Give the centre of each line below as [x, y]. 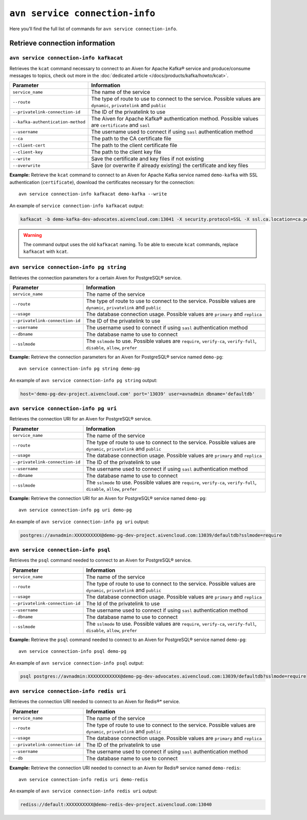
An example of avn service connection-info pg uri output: [79, 522]
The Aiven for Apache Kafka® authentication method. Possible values [175, 119]
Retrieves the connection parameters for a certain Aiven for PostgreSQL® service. [95, 277]
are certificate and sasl [121, 125]
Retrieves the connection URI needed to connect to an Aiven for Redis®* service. [95, 702]
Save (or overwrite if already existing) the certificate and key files [170, 166]
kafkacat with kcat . [46, 252]
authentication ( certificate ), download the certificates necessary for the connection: [102, 182]
